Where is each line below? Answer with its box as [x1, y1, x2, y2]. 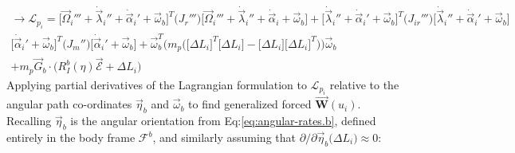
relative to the [329, 76, 399, 92]
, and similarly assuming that [152, 129, 296, 145]
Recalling [6, 112, 52, 129]
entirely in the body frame [6, 129, 136, 145]
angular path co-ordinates [6, 96, 132, 112]
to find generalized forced [188, 96, 312, 112]
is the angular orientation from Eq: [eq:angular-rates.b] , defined [70, 112, 376, 129]
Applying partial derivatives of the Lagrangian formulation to [6, 76, 307, 92]
